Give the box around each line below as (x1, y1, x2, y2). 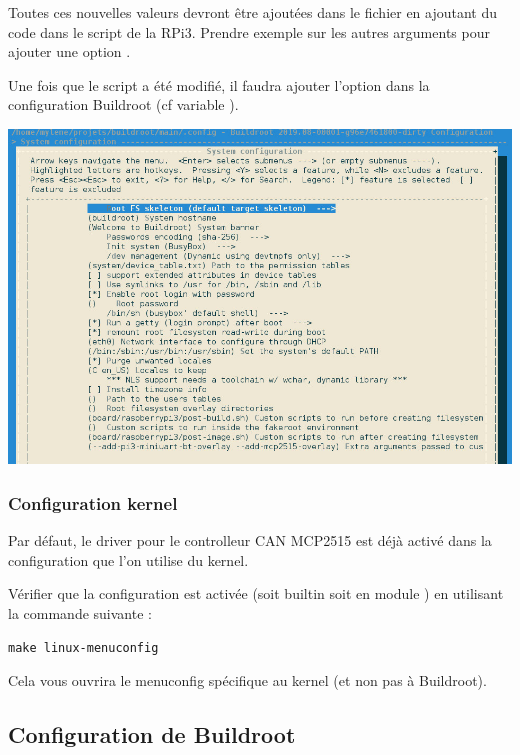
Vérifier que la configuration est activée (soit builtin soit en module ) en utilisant (8, 583, 504, 604)
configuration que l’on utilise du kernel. (8, 549, 249, 570)
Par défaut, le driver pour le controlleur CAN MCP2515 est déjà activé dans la (8, 530, 492, 551)
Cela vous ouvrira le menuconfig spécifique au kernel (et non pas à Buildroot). (8, 670, 487, 691)
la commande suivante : (8, 603, 152, 624)
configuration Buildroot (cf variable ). (8, 94, 239, 115)
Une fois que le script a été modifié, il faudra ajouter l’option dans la (8, 74, 430, 95)
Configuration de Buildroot (8, 719, 296, 750)
